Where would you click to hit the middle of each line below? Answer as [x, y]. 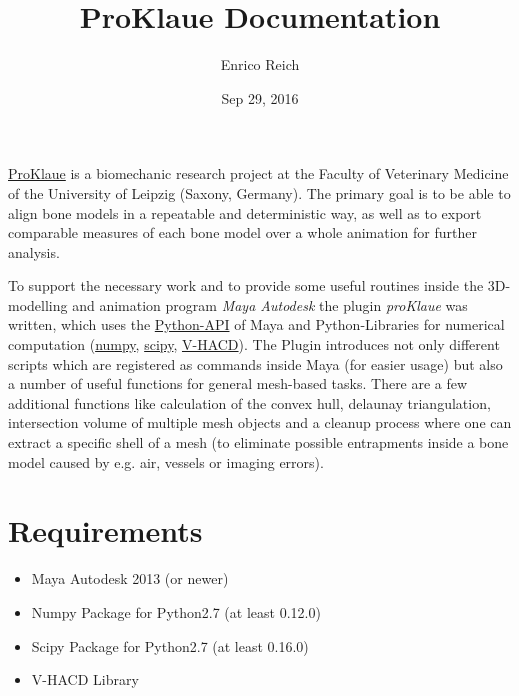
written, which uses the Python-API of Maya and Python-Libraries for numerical [256, 324]
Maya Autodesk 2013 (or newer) [130, 578]
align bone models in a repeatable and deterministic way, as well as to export [245, 212]
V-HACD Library [85, 679]
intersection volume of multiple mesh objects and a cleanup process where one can [260, 422]
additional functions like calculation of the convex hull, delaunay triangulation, [249, 402]
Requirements [105, 530]
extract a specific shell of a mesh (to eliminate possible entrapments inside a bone [258, 442]
